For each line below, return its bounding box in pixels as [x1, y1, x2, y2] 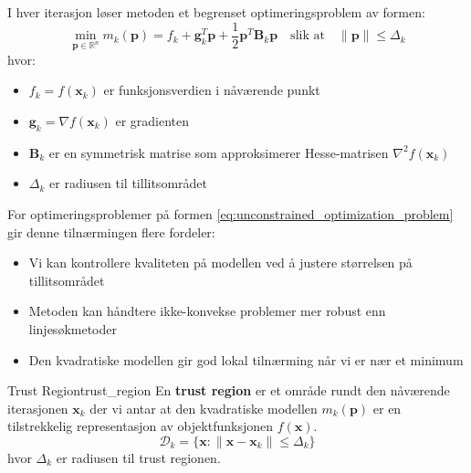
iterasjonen [7, 398, 68, 417]
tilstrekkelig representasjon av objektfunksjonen [7, 416, 273, 436]
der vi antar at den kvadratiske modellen [89, 398, 318, 417]
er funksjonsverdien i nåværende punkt [103, 80, 320, 100]
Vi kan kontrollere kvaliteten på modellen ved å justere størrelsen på [28, 253, 413, 272]
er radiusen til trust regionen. [56, 447, 221, 467]
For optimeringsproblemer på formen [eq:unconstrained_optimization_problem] [7, 205, 454, 224]
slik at [290, 29, 325, 43]
